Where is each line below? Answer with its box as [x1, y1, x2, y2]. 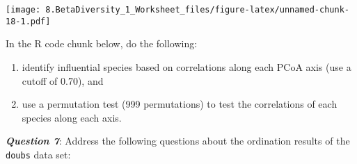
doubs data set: [6, 147, 71, 161]
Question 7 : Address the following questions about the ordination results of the [6, 133, 350, 148]
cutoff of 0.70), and [22, 73, 104, 88]
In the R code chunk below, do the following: [6, 36, 198, 51]
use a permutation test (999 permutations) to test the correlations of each [22, 97, 338, 111]
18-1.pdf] [6, 16, 51, 26]
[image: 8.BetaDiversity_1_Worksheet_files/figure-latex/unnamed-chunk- [6, 5, 349, 15]
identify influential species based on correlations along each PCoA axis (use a [22, 59, 351, 74]
